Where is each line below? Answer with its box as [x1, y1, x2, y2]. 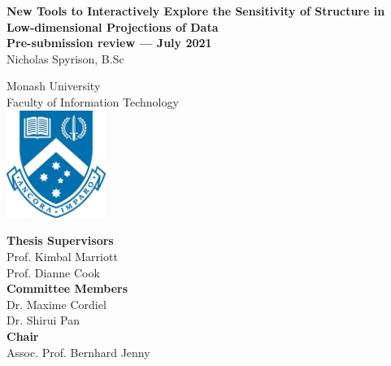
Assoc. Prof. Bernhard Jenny [7, 343, 150, 360]
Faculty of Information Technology [7, 93, 179, 110]
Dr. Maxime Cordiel [7, 295, 106, 312]
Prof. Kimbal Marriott [7, 248, 118, 265]
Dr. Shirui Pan [7, 312, 80, 329]
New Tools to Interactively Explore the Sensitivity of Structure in [7, 2, 385, 19]
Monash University [7, 77, 101, 94]
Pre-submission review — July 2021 [7, 34, 212, 51]
